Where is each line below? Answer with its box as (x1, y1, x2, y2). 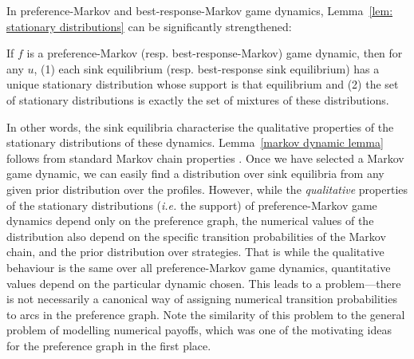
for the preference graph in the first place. (6, 337, 211, 353)
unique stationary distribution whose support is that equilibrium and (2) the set (6, 76, 399, 93)
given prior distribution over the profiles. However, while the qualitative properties (6, 180, 408, 197)
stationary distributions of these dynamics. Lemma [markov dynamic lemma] (6, 134, 384, 151)
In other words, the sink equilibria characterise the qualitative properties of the (6, 118, 394, 135)
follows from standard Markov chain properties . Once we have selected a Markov (6, 149, 404, 166)
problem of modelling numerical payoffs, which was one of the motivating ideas (6, 322, 392, 338)
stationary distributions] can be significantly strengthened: (6, 18, 292, 34)
